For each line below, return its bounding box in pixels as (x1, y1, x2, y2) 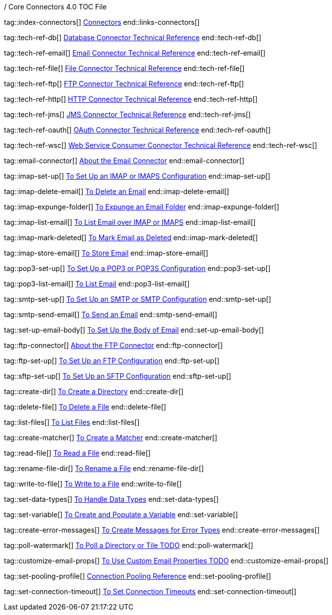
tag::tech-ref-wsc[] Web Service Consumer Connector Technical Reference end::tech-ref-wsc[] (4, 141, 317, 149)
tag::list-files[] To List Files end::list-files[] (4, 418, 140, 426)
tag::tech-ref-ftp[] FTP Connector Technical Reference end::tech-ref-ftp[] (4, 79, 244, 88)
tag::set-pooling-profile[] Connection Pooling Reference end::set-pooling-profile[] (4, 572, 271, 580)
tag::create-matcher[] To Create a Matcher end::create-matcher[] (4, 433, 218, 442)
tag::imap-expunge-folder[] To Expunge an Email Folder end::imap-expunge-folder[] (4, 203, 279, 211)
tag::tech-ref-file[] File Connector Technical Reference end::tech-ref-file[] (4, 64, 245, 72)
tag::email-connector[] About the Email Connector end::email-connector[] (4, 156, 245, 165)
